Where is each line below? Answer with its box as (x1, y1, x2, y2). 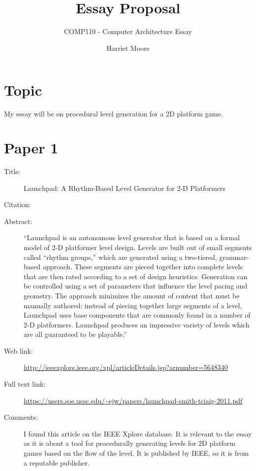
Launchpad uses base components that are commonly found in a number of (24, 310, 251, 320)
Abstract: (4, 216, 32, 226)
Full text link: (4, 379, 46, 389)
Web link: (4, 345, 33, 356)
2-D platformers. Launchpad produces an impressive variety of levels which (24, 319, 250, 329)
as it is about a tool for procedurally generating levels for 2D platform (24, 438, 236, 448)
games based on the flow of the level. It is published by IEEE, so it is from (24, 448, 249, 458)
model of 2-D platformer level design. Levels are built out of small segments (24, 242, 252, 252)
